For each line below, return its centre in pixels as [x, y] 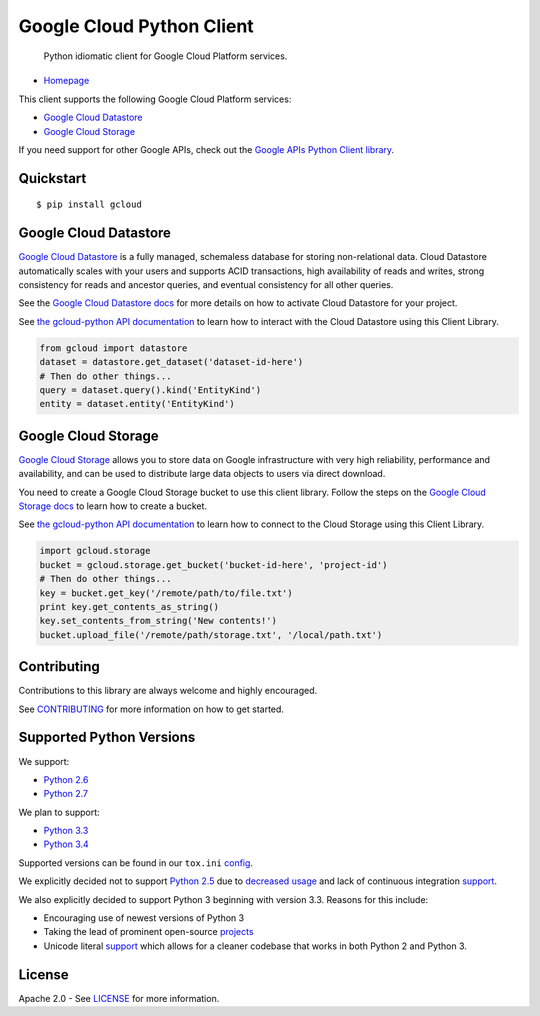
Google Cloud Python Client [136, 26]
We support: [44, 761]
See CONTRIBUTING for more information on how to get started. [151, 709]
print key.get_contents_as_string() [129, 606]
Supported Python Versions [107, 737]
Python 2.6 [66, 779]
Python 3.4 [66, 844]
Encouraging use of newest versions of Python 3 [144, 918]
